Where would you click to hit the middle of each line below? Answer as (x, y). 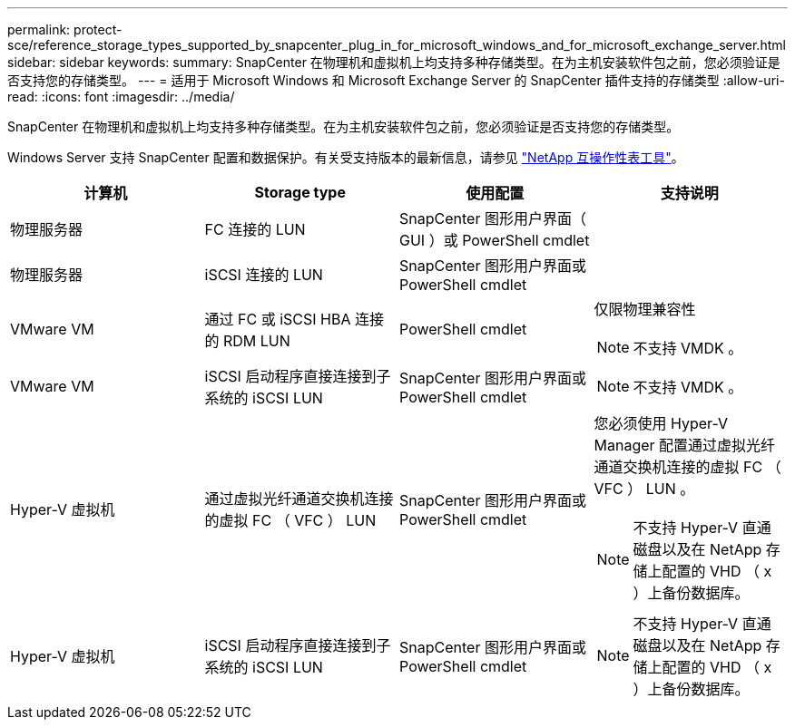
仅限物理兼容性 (645, 309)
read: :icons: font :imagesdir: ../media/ (121, 97)
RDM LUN (257, 341)
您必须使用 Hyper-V (661, 423)
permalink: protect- (65, 29)
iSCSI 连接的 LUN (264, 275)
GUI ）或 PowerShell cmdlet (495, 240)
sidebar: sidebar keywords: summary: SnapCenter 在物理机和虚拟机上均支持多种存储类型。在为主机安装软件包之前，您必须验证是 (394, 62)
